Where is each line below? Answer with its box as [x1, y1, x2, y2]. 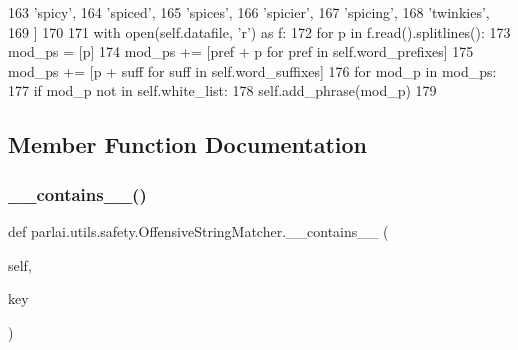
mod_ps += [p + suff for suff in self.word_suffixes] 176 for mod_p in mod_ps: [8, 60, 497, 81]
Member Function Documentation [8, 129, 368, 160]
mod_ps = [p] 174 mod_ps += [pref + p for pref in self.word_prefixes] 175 [8, 41, 474, 62]
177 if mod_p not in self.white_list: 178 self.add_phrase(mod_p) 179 [8, 80, 437, 101]
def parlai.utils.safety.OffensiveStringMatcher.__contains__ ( [8, 220, 389, 241]
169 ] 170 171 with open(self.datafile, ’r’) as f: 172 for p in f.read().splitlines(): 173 [8, 21, 511, 42]
